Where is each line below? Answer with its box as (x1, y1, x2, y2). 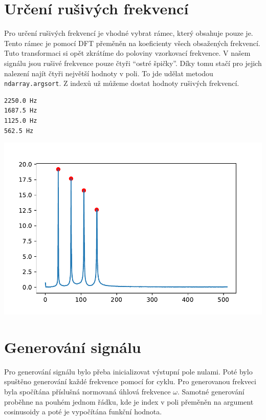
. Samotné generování (177, 386, 245, 397)
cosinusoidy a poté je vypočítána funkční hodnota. (4, 406, 162, 417)
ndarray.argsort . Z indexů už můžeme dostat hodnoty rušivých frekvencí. (4, 78, 239, 89)
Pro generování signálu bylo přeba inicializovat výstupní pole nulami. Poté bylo (4, 366, 253, 377)
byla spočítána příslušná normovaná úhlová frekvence (4, 386, 171, 397)
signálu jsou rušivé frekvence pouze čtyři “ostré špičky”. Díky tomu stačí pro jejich (4, 57, 262, 68)
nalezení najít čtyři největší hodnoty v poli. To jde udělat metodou (4, 68, 213, 78)
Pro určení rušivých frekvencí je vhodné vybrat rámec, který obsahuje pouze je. (4, 28, 253, 38)
